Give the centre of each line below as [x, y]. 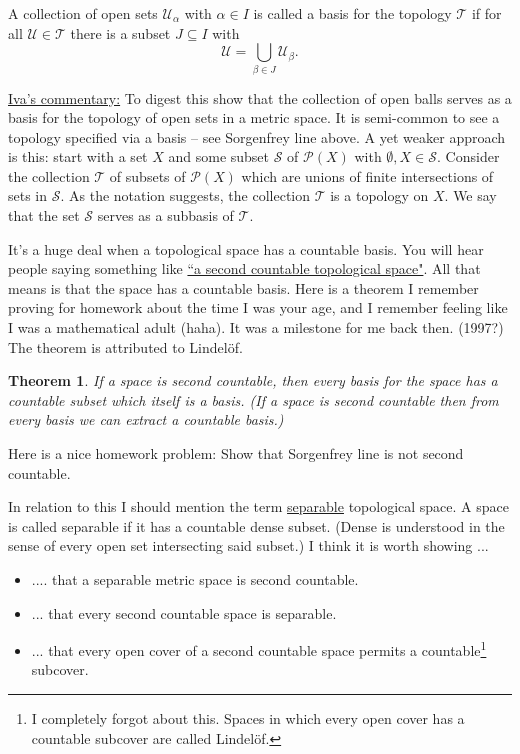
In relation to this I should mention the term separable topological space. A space [258, 506]
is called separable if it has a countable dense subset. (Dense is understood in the [256, 525]
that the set [44, 215]
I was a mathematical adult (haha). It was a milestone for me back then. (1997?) [256, 327]
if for [486, 13]
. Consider [468, 156]
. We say [470, 195]
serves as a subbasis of [165, 215]
